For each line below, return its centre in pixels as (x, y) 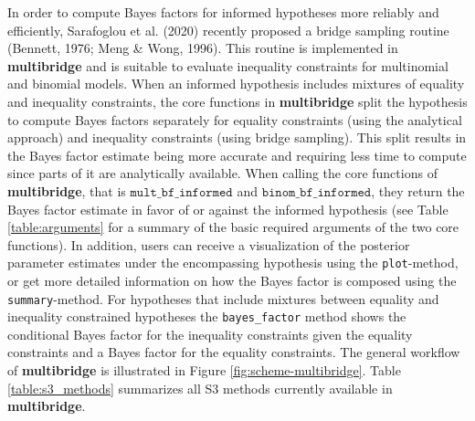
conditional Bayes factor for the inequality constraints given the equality (210, 334)
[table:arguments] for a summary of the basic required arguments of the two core (233, 227)
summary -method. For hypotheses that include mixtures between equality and (223, 298)
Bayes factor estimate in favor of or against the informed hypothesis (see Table (228, 209)
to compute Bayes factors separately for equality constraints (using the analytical (235, 119)
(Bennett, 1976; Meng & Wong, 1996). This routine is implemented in (203, 48)
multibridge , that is (67, 190)
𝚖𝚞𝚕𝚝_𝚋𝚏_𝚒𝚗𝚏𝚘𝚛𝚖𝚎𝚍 (181, 192)
